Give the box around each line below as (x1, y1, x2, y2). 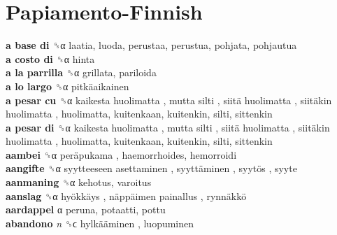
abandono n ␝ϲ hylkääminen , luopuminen (6, 215, 194, 230)
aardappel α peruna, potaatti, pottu (6, 202, 166, 217)
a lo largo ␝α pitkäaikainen (6, 78, 129, 93)
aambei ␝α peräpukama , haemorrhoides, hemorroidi (6, 147, 237, 162)
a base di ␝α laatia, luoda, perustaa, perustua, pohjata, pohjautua (6, 38, 297, 52)
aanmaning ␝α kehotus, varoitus (6, 175, 152, 190)
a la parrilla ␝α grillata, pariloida (6, 65, 157, 80)
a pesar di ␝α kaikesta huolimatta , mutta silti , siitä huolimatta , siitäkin (6, 120, 330, 134)
